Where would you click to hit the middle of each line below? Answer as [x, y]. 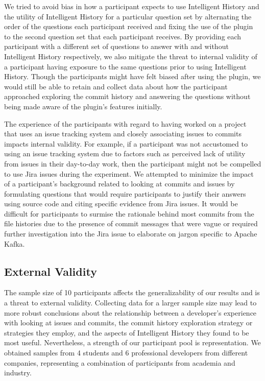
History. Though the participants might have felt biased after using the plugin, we [132, 76]
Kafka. [15, 243]
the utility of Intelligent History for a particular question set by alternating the [128, 16]
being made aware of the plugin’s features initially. [83, 106]
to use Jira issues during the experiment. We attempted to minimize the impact [129, 173]
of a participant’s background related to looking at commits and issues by [119, 184]
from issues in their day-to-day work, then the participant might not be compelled [133, 163]
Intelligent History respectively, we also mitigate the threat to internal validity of [131, 56]
